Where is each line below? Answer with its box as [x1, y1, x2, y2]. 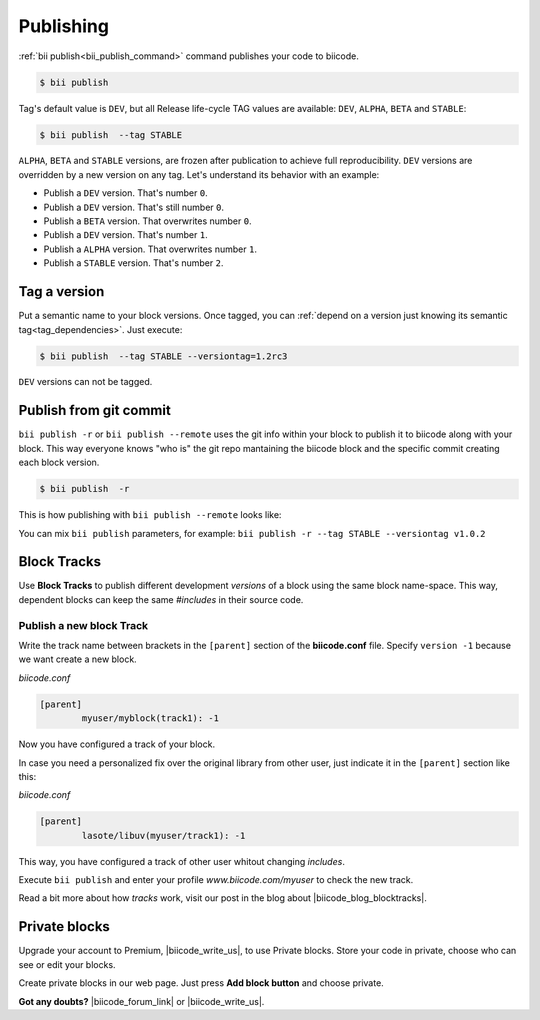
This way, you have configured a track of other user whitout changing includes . [18, 855, 345, 867]
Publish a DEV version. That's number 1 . [43, 229, 209, 241]
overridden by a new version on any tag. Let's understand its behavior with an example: [18, 168, 380, 180]
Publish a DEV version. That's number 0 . [43, 187, 209, 199]
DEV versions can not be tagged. [18, 376, 153, 388]
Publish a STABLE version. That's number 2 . [43, 257, 224, 269]
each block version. [18, 456, 100, 469]
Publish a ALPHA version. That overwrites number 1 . [43, 243, 257, 255]
